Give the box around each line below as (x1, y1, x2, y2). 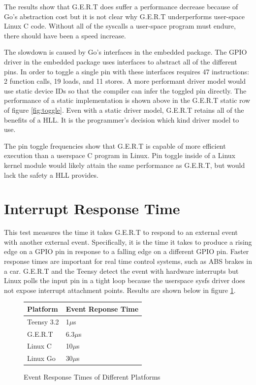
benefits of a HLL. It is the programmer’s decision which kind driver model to (4, 114, 239, 125)
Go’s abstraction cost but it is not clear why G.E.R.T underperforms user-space (4, 11, 245, 21)
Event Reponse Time (65, 303, 139, 314)
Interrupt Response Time (4, 198, 180, 219)
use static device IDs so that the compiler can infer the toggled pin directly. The (4, 85, 247, 96)
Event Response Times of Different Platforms (24, 372, 160, 382)
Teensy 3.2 (27, 316, 59, 326)
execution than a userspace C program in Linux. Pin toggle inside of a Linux (4, 150, 235, 160)
